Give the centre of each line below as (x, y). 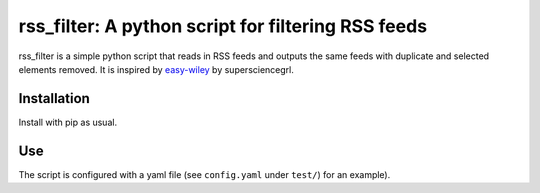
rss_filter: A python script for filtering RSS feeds (223, 26)
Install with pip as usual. (68, 122)
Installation (54, 98)
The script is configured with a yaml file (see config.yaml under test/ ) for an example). (204, 174)
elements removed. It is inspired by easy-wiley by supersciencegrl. (156, 69)
